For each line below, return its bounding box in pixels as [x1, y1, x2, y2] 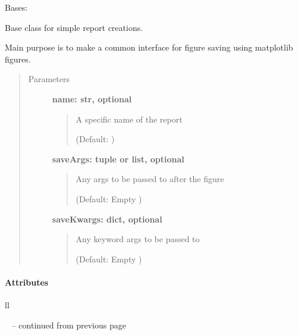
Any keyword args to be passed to [76, 233, 200, 245]
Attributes [5, 275, 49, 288]
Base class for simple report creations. [5, 21, 143, 33]
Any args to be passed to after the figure [76, 173, 224, 185]
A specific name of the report [76, 112, 183, 125]
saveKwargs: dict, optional [52, 212, 162, 225]
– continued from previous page [11, 318, 126, 331]
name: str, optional [52, 92, 132, 105]
